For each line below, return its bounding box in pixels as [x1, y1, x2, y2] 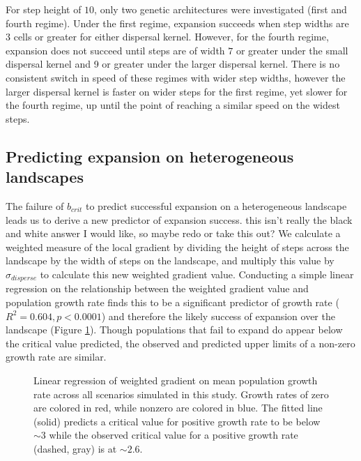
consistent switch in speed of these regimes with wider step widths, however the [6, 70, 346, 84]
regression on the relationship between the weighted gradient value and [6, 281, 309, 296]
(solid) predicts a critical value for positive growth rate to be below [33, 414, 321, 428]
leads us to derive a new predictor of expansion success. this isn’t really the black [6, 212, 353, 227]
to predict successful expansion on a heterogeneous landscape [86, 198, 347, 213]
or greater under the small [236, 43, 348, 57]
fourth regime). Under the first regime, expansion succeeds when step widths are [6, 15, 349, 30]
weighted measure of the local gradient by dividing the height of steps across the [6, 239, 349, 254]
